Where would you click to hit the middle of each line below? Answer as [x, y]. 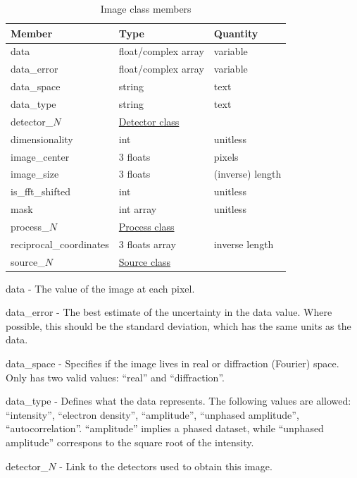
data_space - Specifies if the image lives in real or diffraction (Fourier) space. [173, 363]
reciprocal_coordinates [60, 244]
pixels [226, 156]
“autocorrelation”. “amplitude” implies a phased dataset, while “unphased [165, 428]
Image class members [146, 8]
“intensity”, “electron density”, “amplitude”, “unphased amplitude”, [152, 414]
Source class [145, 261]
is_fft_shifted [40, 191]
